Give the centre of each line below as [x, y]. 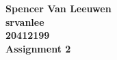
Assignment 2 [38, 48]
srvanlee [25, 21]
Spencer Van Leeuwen [58, 8]
